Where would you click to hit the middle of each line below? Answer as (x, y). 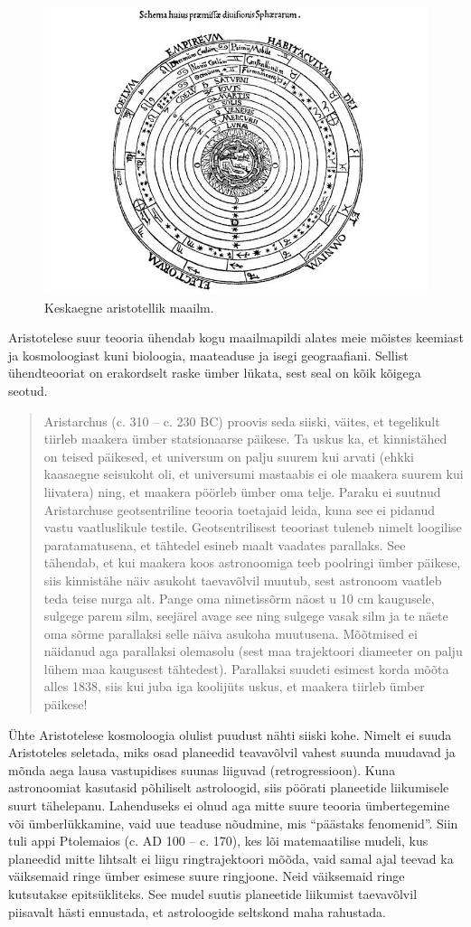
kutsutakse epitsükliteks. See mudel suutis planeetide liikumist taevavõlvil (213, 894)
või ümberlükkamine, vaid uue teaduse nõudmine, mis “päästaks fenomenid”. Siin (233, 823)
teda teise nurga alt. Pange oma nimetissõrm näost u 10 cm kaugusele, (239, 598)
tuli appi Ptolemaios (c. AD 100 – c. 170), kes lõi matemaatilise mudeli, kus (218, 841)
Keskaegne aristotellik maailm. (129, 307)
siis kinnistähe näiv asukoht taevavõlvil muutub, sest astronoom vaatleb (243, 580)
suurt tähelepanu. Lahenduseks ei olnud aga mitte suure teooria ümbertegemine (229, 805)
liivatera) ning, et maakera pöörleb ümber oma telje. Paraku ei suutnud (242, 491)
